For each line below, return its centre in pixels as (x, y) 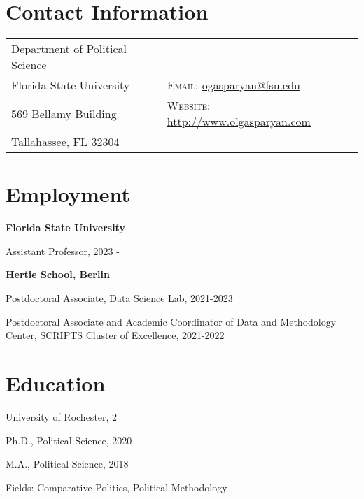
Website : (189, 106)
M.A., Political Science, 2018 (67, 464)
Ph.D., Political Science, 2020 (69, 440)
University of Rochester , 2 (62, 416)
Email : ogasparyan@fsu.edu (233, 85)
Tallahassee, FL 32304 (65, 142)
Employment (68, 194)
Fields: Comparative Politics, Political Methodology (117, 487)
